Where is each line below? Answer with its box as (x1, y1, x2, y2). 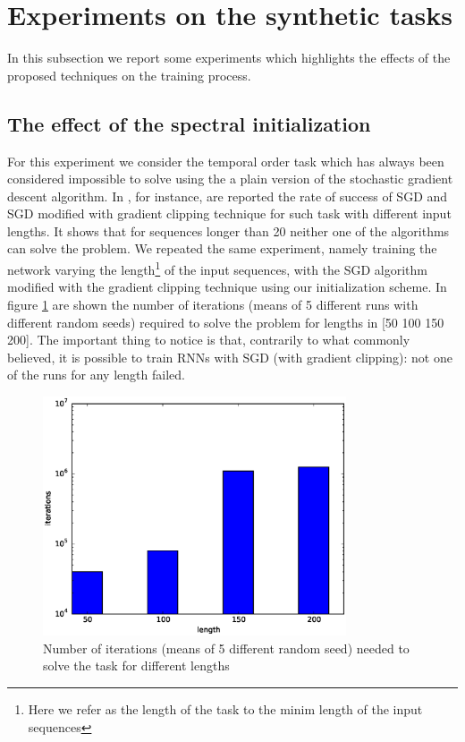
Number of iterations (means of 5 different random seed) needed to (43, 638, 410, 657)
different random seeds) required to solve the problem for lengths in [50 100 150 (7, 312, 444, 331)
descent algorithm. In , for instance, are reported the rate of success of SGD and (7, 186, 448, 205)
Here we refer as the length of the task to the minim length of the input (28, 699, 423, 718)
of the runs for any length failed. (7, 365, 185, 384)
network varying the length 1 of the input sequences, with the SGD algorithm (7, 258, 427, 278)
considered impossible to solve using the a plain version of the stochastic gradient (7, 169, 453, 188)
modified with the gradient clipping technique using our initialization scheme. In (7, 277, 447, 296)
